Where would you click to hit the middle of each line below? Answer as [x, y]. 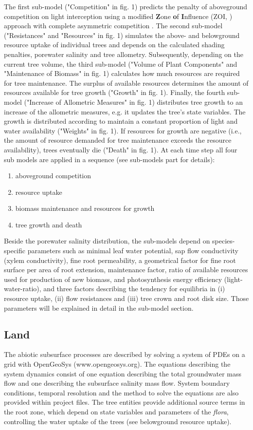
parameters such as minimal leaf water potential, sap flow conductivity [133, 251]
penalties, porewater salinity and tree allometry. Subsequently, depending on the [124, 54]
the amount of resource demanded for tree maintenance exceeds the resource [118, 140]
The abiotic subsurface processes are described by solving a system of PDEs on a [125, 354]
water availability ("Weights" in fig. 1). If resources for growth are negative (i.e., [123, 130]
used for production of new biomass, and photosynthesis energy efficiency [113, 279]
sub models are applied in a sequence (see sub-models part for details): [109, 159]
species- [224, 241]
